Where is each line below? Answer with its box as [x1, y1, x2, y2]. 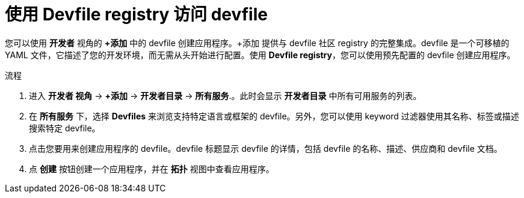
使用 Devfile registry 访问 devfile [5, 4, 268, 25]
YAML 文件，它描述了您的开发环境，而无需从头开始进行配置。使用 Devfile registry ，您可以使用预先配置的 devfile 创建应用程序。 [5, 49, 516, 60]
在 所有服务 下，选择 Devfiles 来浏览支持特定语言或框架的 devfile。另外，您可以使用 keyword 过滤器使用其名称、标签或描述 [29, 110, 519, 121]
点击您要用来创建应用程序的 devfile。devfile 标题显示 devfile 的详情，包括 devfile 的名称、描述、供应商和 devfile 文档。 [29, 143, 502, 154]
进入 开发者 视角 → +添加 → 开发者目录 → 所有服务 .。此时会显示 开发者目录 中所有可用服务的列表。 [29, 90, 422, 101]
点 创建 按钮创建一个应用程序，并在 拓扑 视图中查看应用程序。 [29, 163, 274, 174]
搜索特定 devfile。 [29, 122, 100, 133]
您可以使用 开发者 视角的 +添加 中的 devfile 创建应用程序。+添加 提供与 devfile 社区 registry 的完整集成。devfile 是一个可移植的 [5, 37, 510, 48]
